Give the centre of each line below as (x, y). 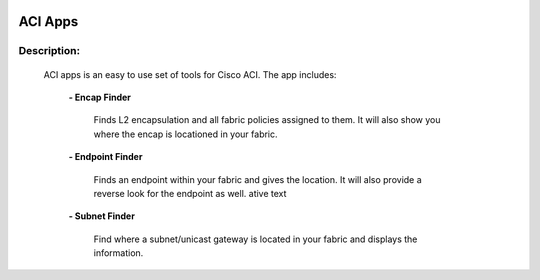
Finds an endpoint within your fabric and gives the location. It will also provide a (257, 179)
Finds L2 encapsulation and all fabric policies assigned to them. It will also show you (267, 120)
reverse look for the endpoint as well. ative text (190, 193)
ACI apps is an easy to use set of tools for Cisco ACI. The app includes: (190, 74)
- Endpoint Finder (105, 157)
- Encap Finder (100, 97)
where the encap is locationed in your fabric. (186, 134)
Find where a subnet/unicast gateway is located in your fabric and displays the (255, 239)
